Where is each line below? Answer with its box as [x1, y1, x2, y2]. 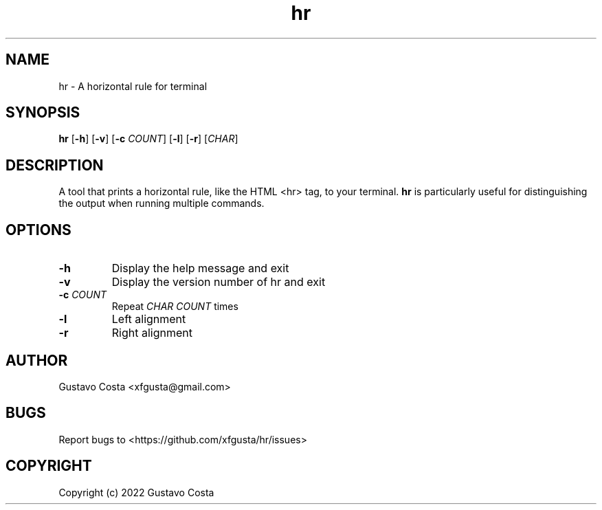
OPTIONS [5, 221, 71, 239]
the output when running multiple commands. [58, 197, 265, 210]
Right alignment [111, 326, 192, 340]
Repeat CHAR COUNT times [111, 300, 238, 313]
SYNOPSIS [5, 104, 80, 122]
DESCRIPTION [5, 156, 104, 174]
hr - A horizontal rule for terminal [58, 80, 208, 92]
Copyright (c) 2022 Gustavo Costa [58, 486, 214, 498]
